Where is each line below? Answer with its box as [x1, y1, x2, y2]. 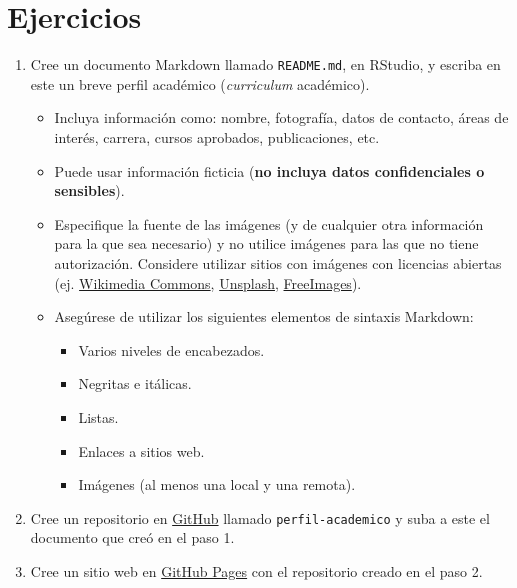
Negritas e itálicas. [78, 373, 192, 394]
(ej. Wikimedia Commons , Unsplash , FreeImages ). [54, 272, 362, 293]
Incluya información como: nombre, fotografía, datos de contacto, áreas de [54, 107, 509, 128]
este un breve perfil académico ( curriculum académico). [30, 73, 370, 94]
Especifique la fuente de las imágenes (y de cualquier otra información [54, 213, 484, 234]
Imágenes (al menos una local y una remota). [78, 474, 356, 495]
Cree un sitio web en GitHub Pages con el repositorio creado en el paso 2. [30, 560, 483, 581]
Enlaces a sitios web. [78, 440, 205, 461]
